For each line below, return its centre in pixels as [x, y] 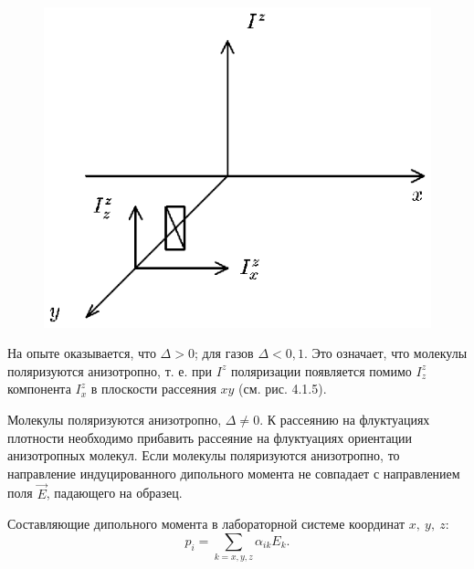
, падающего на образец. [114, 493]
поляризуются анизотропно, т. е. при [110, 370]
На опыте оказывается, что [82, 353]
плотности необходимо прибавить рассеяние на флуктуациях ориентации [210, 437]
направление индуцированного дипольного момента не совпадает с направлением [234, 473]
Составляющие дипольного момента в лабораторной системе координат [206, 524]
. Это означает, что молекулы [385, 353]
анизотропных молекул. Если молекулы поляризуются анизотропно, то [204, 455]
